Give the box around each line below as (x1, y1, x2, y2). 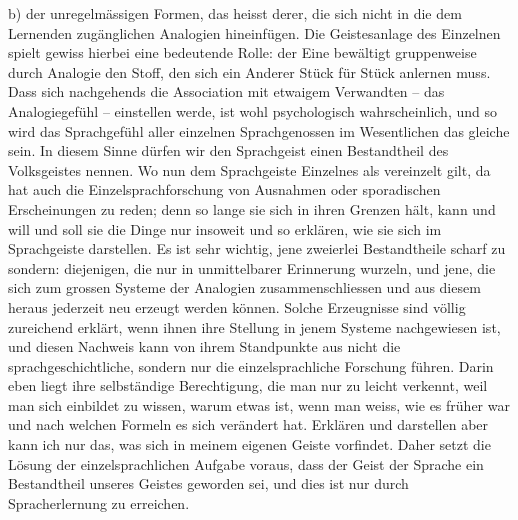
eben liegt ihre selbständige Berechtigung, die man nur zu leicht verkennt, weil (8, 375, 488, 396)
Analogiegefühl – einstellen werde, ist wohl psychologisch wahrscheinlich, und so (8, 100, 497, 121)
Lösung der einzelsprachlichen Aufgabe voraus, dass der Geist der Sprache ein (8, 453, 484, 474)
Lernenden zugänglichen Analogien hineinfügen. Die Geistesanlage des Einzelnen (8, 22, 501, 43)
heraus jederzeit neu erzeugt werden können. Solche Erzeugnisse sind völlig (8, 296, 466, 317)
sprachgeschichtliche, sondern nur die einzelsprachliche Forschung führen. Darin (8, 355, 494, 376)
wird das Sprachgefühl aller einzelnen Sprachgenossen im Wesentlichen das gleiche (8, 120, 510, 141)
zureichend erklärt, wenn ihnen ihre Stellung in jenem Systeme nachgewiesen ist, (8, 316, 501, 337)
